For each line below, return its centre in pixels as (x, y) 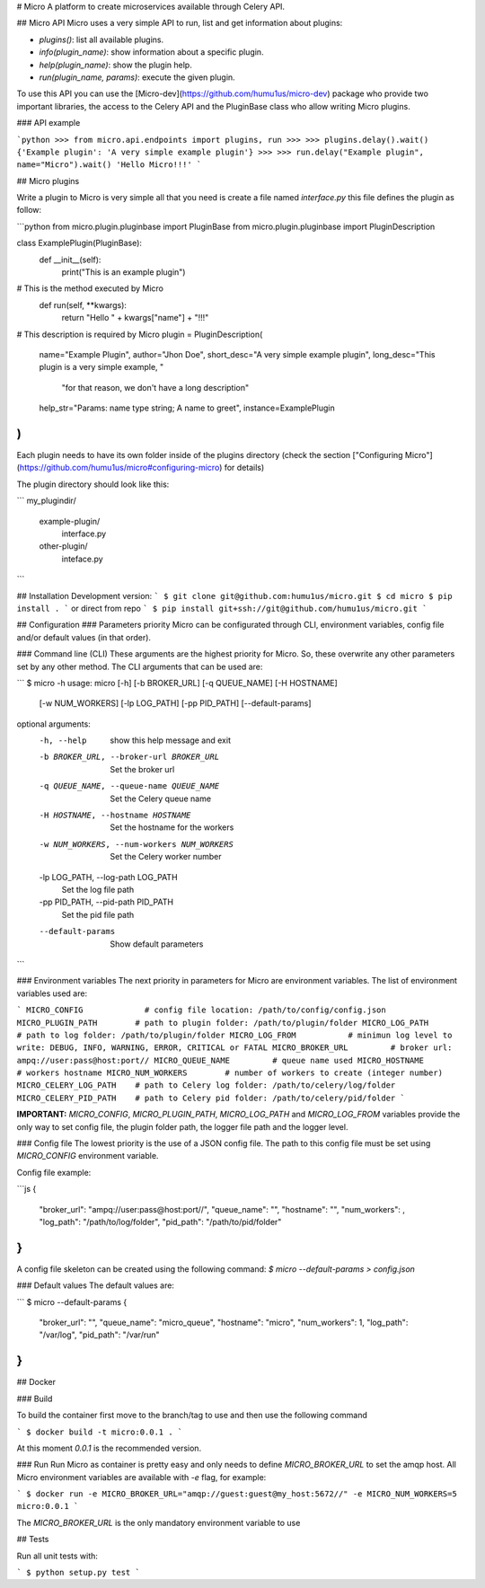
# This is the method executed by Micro (90, 288)
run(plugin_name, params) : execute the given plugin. (137, 77)
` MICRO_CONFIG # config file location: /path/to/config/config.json (201, 1010)
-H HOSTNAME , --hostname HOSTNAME (115, 816)
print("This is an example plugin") (123, 272)
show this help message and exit (170, 740)
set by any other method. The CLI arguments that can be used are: (140, 666)
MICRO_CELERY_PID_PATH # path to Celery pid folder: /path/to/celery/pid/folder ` (211, 1098)
